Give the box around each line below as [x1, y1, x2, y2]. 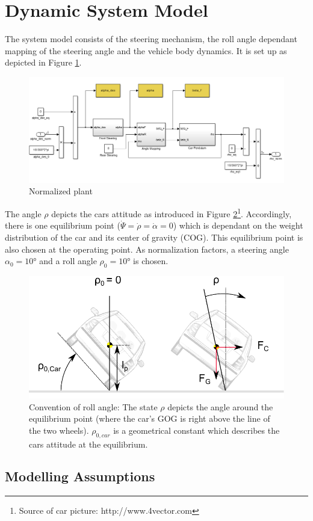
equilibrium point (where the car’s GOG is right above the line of [29, 412, 270, 425]
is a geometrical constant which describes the [113, 424, 280, 436]
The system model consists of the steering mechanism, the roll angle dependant [5, 32, 297, 45]
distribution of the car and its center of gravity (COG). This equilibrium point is [5, 230, 303, 243]
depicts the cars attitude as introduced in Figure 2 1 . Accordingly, [51, 206, 292, 220]
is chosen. [133, 254, 169, 267]
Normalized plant [29, 185, 93, 197]
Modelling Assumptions [5, 467, 155, 486]
